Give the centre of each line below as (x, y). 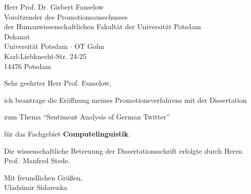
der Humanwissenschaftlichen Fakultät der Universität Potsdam (103, 26)
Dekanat (17, 36)
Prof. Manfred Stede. (37, 160)
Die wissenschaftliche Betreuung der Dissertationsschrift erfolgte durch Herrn (123, 150)
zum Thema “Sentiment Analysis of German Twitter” (87, 117)
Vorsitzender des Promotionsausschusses (66, 16)
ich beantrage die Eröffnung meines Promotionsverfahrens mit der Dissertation (126, 100)
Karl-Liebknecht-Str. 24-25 (45, 56)
